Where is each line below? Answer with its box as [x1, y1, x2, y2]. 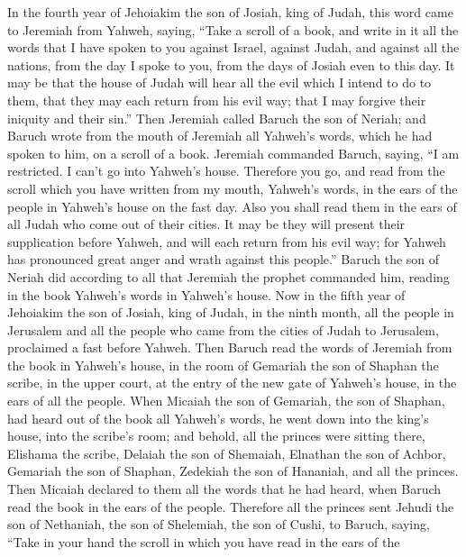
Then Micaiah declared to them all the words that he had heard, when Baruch [7, 479, 442, 498]
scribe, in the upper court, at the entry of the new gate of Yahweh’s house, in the [7, 373, 457, 392]
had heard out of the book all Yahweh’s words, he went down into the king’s [7, 408, 429, 427]
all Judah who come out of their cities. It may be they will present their [7, 215, 406, 233]
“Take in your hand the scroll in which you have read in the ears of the [7, 532, 400, 551]
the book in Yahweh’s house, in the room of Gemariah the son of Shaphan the [7, 355, 439, 374]
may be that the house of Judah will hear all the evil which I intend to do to [7, 73, 432, 92]
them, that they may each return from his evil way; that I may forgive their [7, 90, 426, 109]
